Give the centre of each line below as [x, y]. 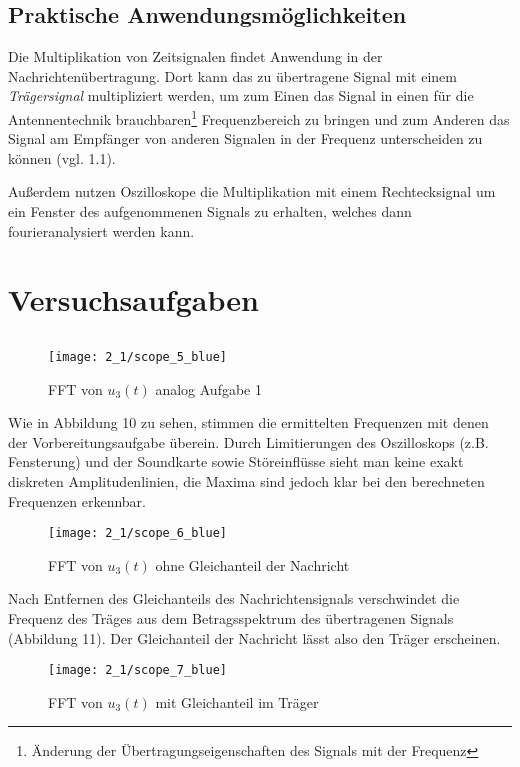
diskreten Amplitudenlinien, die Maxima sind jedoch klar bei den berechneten [246, 481]
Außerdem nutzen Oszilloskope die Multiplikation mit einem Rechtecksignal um [252, 191]
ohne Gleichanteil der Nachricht [252, 564]
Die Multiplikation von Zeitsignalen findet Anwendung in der [195, 56]
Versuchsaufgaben [133, 299]
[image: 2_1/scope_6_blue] [137, 533]
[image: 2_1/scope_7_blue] [137, 670]
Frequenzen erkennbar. [77, 500]
